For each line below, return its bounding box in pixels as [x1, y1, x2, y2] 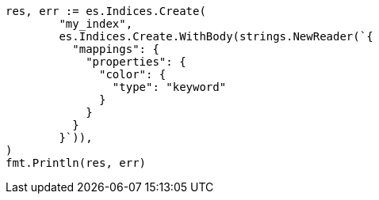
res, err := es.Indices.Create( [6, 5, 206, 17]
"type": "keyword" [112, 81, 227, 93]
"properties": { [86, 55, 186, 68]
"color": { [99, 68, 167, 81]
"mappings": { [72, 43, 159, 55]
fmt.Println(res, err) [6, 157, 147, 169]
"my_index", [59, 17, 133, 30]
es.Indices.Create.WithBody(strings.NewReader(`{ [59, 30, 373, 43]
